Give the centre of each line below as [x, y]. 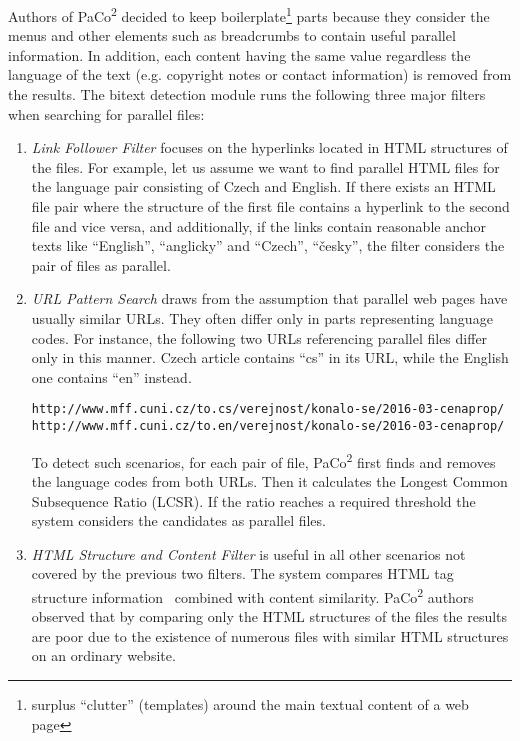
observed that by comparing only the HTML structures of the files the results [269, 616]
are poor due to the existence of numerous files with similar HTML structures [270, 635]
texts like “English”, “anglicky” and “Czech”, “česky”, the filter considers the [268, 245]
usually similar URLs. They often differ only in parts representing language [262, 317]
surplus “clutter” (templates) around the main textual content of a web [250, 703]
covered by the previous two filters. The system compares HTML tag [242, 573]
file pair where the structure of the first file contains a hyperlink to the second [270, 206]
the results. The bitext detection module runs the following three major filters [247, 94]
